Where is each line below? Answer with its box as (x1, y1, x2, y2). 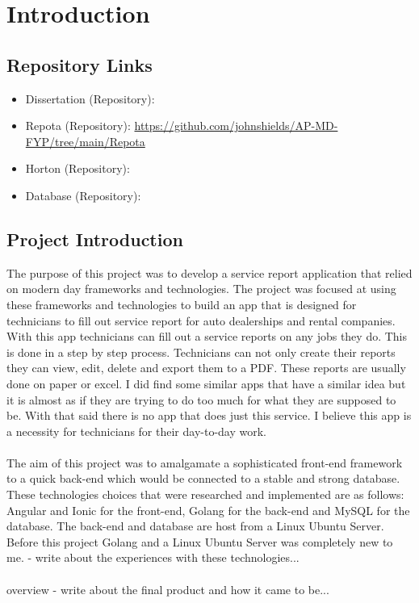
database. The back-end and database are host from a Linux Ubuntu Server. (6, 517, 384, 534)
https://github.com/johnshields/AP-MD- (134, 117, 338, 134)
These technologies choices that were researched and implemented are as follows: (6, 486, 404, 503)
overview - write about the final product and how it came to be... (6, 580, 329, 597)
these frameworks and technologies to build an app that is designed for (6, 295, 357, 312)
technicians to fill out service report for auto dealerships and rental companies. (6, 312, 396, 329)
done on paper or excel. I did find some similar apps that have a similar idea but (6, 375, 406, 392)
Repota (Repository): (25, 117, 131, 134)
